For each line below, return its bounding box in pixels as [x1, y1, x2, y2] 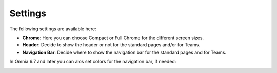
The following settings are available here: [9, 26, 97, 32]
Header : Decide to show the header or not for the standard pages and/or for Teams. [22, 42, 200, 48]
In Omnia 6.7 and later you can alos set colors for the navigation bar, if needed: [9, 59, 176, 65]
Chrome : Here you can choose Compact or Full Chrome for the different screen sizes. [22, 35, 204, 41]
